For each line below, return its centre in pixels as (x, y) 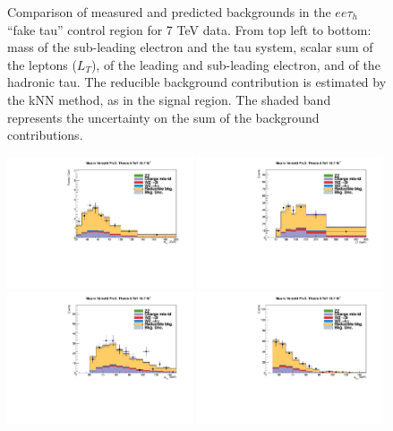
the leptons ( (42, 64)
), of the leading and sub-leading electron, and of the (235, 64)
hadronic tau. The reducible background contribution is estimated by (197, 82)
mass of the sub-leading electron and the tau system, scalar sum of (190, 47)
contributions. (45, 135)
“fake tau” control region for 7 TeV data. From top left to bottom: (189, 29)
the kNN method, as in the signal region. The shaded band (169, 99)
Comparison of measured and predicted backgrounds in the (169, 12)
